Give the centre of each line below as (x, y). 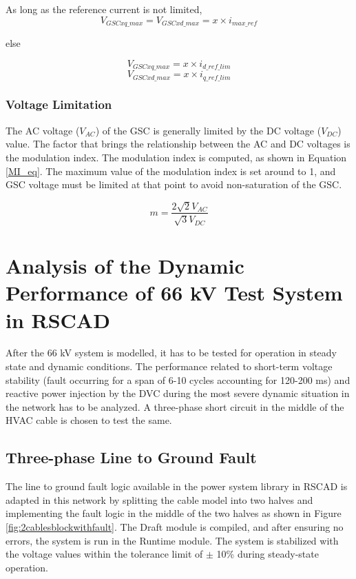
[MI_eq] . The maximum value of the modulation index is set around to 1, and (171, 171)
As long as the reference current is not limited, (104, 9)
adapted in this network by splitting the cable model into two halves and (159, 499)
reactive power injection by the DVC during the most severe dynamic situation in (178, 393)
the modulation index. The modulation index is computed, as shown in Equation (176, 157)
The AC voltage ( (43, 130)
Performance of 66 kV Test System (174, 293)
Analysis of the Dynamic (125, 266)
